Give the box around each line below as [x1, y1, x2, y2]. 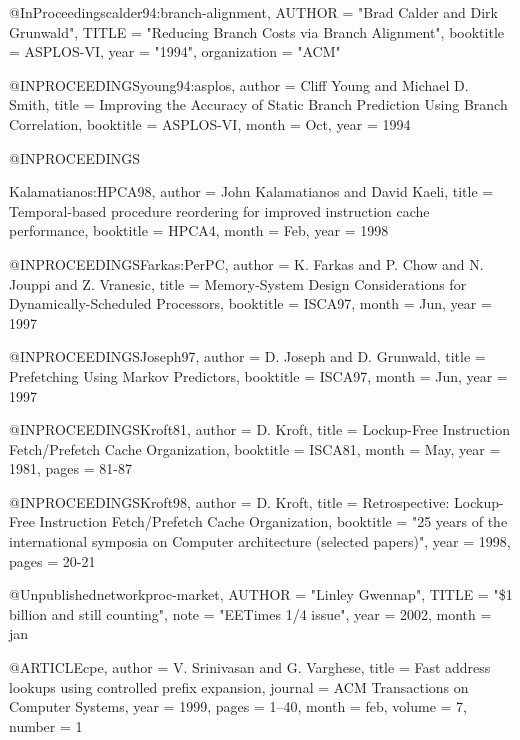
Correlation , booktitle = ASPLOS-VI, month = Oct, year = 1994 [9, 113, 411, 134]
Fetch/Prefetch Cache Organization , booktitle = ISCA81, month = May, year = [9, 438, 501, 459]
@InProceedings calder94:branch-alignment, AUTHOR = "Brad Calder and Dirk [9, 2, 498, 22]
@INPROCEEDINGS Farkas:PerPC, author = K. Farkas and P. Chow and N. [9, 253, 484, 274]
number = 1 [9, 715, 83, 736]
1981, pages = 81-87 [9, 458, 132, 479]
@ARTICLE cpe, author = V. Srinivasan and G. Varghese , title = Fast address [9, 657, 491, 678]
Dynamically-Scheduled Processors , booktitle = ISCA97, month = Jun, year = [9, 293, 492, 314]
